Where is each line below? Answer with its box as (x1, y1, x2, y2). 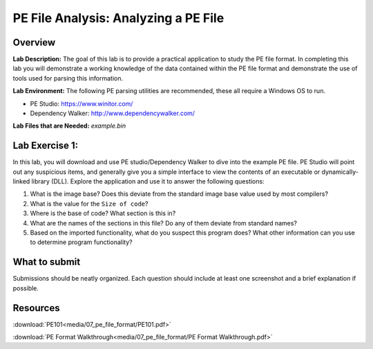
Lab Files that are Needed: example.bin (12, 121, 126, 130)
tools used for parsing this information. (12, 74, 124, 82)
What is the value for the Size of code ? (30, 199, 149, 208)
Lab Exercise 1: (12, 140, 79, 152)
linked (12, 177, 30, 186)
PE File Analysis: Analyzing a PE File (12, 10, 224, 26)
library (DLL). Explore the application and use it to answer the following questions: (31, 177, 265, 186)
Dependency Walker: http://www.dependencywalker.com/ (30, 109, 195, 117)
